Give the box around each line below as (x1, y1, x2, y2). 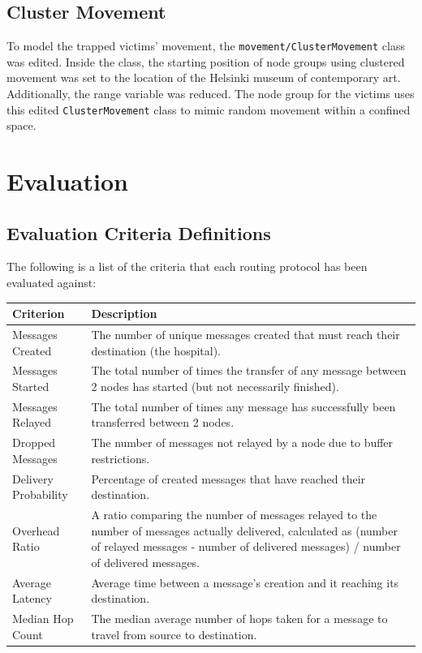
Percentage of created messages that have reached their (91, 470, 366, 487)
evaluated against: (6, 274, 97, 291)
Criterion (12, 305, 65, 322)
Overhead (12, 522, 60, 539)
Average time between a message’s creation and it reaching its (91, 574, 399, 591)
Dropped (12, 434, 56, 451)
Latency (12, 590, 52, 607)
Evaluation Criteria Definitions (6, 220, 271, 245)
